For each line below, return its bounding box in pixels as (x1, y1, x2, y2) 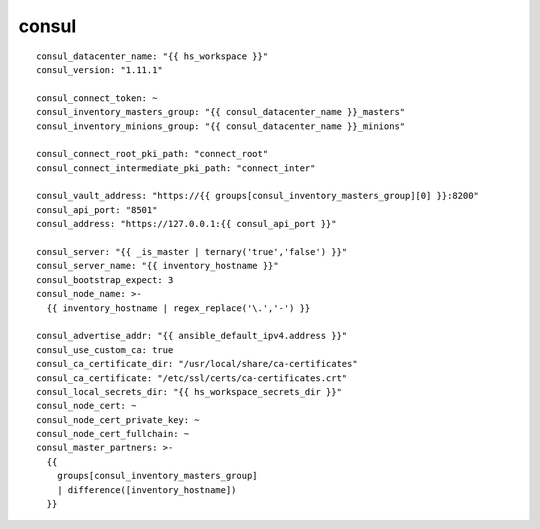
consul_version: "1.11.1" (36, 64, 164, 75)
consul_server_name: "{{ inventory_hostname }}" (36, 260, 279, 272)
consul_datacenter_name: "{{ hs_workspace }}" (36, 50, 269, 62)
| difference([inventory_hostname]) (56, 484, 237, 495)
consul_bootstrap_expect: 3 (36, 274, 174, 285)
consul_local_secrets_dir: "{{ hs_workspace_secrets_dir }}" (36, 386, 342, 397)
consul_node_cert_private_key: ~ (36, 414, 200, 425)
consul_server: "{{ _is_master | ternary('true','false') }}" (36, 246, 348, 258)
